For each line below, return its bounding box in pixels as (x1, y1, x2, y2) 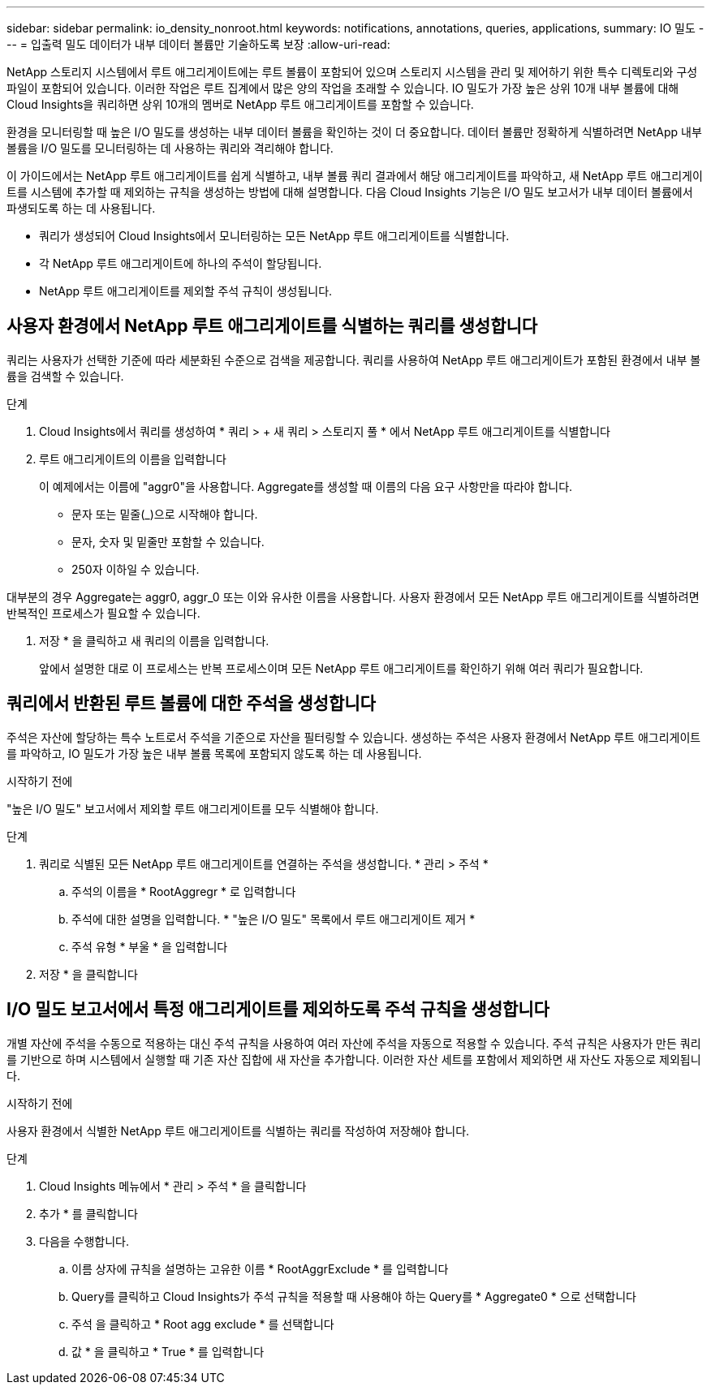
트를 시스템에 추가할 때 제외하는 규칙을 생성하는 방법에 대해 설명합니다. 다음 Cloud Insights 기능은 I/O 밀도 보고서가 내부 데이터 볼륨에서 (6, 185, 693, 199)
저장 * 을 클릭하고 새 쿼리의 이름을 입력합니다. (39, 633, 269, 648)
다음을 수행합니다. (39, 1234, 130, 1248)
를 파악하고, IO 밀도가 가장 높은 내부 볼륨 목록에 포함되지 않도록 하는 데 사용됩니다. (6, 746, 422, 760)
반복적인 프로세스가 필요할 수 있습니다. (6, 605, 200, 620)
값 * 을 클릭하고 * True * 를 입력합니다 (71, 1344, 265, 1359)
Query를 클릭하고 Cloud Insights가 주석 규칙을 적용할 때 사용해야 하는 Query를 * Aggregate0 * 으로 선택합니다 (71, 1289, 636, 1303)
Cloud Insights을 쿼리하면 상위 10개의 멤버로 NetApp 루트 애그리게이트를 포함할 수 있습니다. (6, 97, 474, 111)
